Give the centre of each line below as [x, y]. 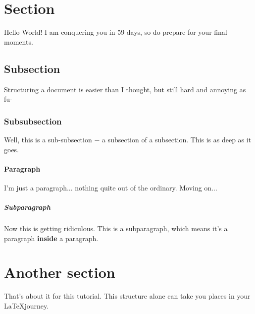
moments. [19, 41]
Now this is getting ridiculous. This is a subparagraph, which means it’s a [116, 228]
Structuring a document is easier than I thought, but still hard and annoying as [125, 89]
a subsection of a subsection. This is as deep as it [177, 139]
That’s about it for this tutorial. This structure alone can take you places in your [127, 296]
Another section [60, 272]
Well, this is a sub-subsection [48, 139]
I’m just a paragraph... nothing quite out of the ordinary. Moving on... [111, 187]
